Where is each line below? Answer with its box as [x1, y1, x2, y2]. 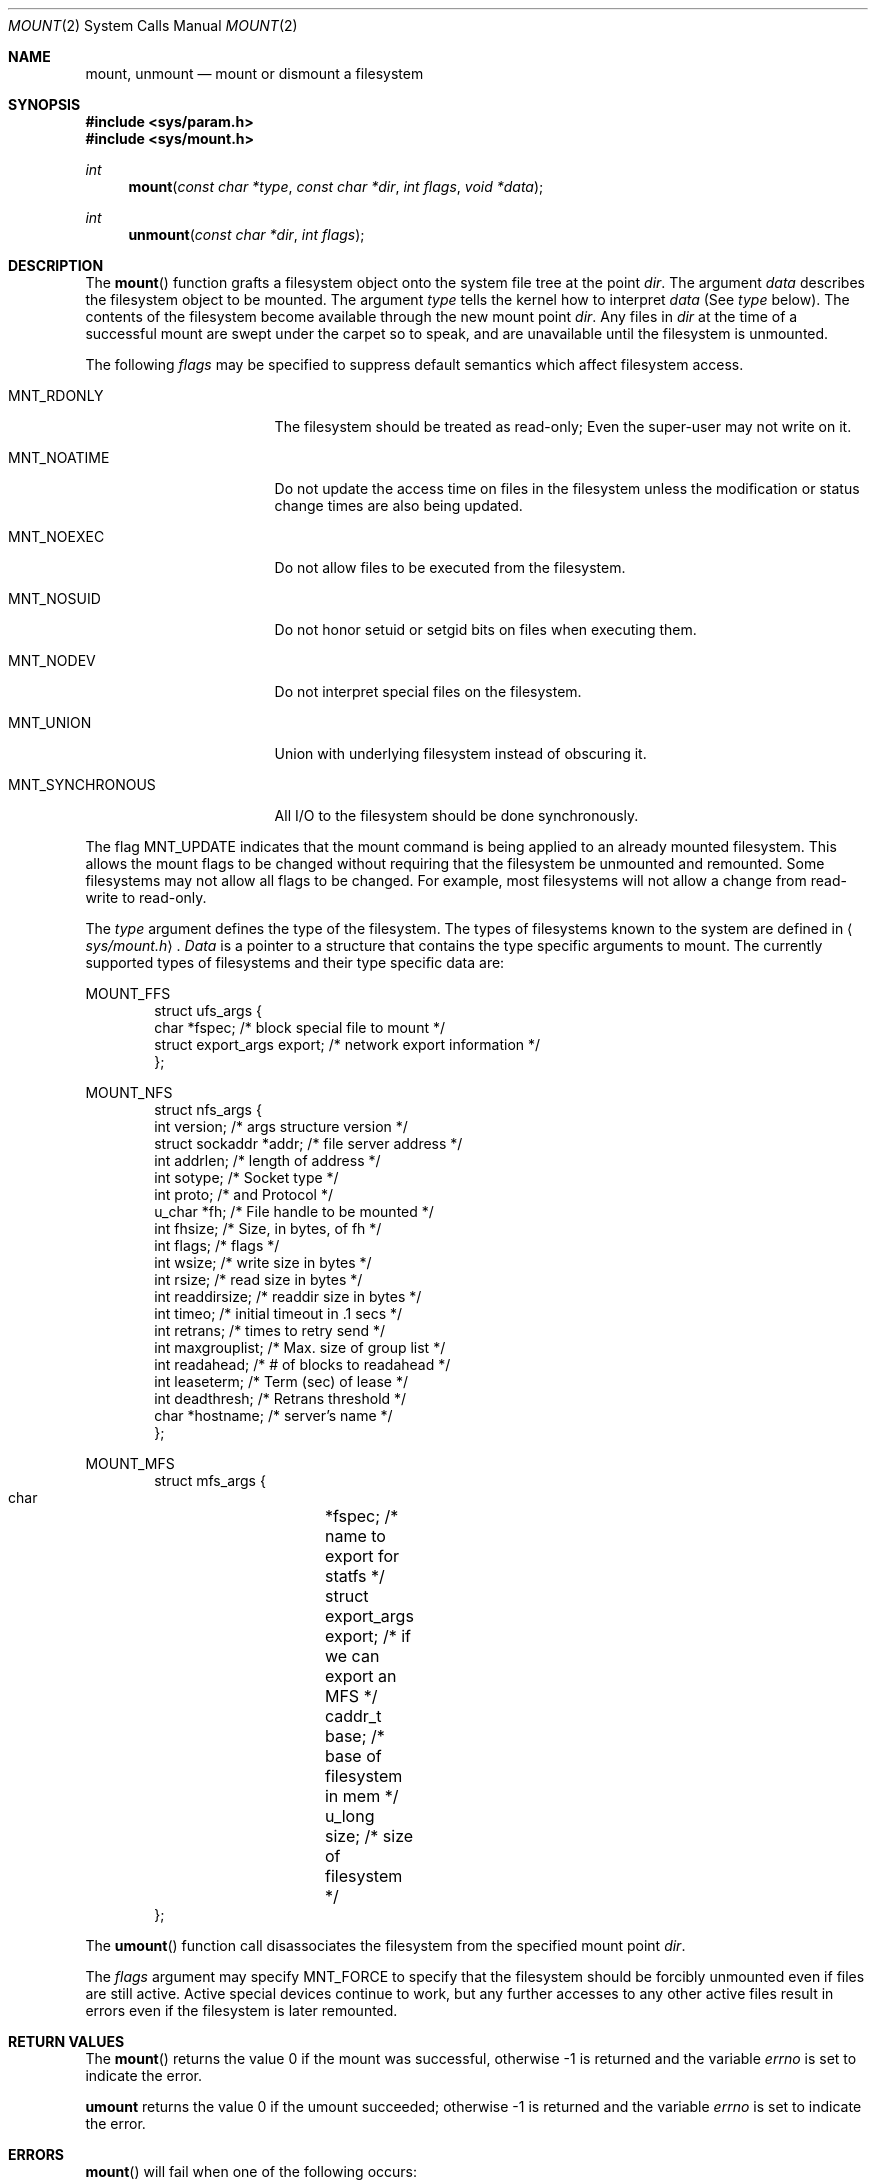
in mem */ [324, 1786, 399, 1806]
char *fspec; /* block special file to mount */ [154, 1019, 445, 1036]
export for [324, 1546, 400, 1566]
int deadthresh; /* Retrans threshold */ [154, 1390, 407, 1407]
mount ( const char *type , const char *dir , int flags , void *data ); [128, 178, 544, 195]
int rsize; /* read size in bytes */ [154, 1271, 363, 1288]
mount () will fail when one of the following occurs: [85, 2163, 418, 2180]
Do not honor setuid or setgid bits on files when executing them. [274, 621, 697, 638]
